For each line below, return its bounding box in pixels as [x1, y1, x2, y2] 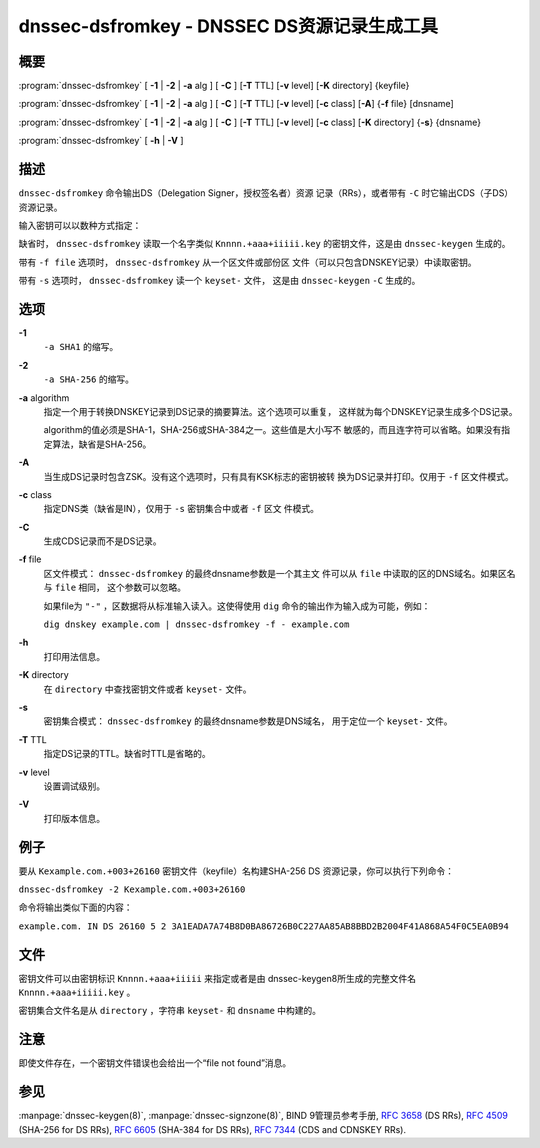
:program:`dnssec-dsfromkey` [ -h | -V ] [18, 135, 184, 147]
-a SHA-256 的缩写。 [43, 373, 135, 385]
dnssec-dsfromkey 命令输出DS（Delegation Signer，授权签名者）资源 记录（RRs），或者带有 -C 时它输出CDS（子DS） [18, 187, 514, 199]
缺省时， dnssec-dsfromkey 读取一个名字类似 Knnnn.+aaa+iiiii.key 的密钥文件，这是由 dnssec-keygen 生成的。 [18, 238, 511, 250]
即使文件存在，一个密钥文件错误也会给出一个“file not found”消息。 [18, 1057, 292, 1069]
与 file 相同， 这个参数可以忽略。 [43, 581, 187, 594]
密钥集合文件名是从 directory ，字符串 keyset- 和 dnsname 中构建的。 [18, 1005, 322, 1017]
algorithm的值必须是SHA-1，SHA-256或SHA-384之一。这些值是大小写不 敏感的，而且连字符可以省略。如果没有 [43, 424, 502, 436]
